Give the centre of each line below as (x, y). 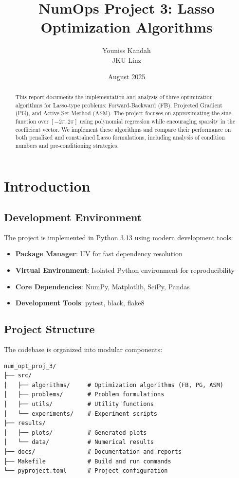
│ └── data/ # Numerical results (79, 442)
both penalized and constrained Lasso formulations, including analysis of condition (120, 137)
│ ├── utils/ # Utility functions (79, 404)
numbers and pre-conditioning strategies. (67, 145)
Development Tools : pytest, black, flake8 (80, 303)
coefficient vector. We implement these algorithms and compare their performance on (123, 129)
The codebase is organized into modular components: (83, 349)
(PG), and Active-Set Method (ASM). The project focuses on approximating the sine (123, 113)
